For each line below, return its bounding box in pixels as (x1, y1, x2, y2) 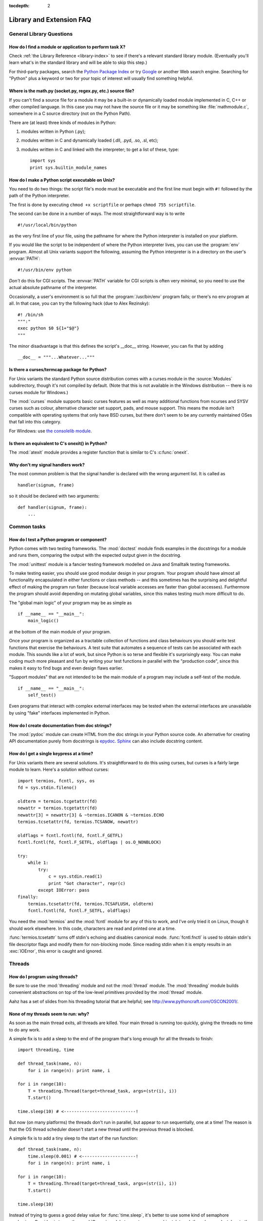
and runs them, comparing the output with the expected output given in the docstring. (9, 552, 182, 558)
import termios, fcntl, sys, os (18, 778, 95, 783)
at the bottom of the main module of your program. (9, 629, 112, 634)
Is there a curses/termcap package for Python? (9, 367, 107, 373)
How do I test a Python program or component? (9, 536, 107, 542)
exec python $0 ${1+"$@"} (18, 325, 80, 331)
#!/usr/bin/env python (18, 267, 72, 273)
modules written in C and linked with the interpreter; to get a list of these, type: (21, 147, 179, 152)
